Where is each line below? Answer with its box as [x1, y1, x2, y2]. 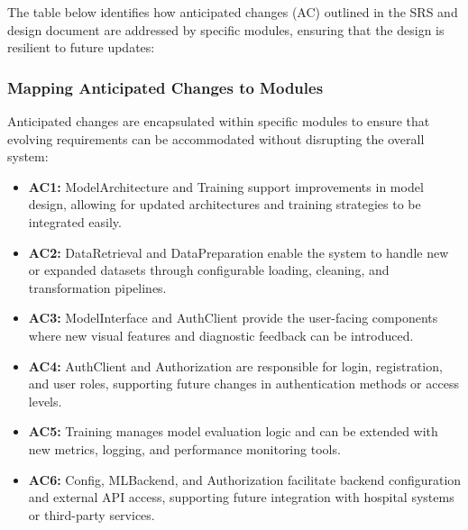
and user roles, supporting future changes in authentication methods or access [28, 374, 459, 393]
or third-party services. [28, 505, 155, 524]
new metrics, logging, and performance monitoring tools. [28, 439, 341, 458]
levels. [28, 391, 62, 410]
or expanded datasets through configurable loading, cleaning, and [28, 260, 390, 279]
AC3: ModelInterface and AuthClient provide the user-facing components [28, 308, 438, 327]
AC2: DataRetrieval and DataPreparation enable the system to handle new [28, 242, 449, 261]
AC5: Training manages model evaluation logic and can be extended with [28, 422, 438, 441]
